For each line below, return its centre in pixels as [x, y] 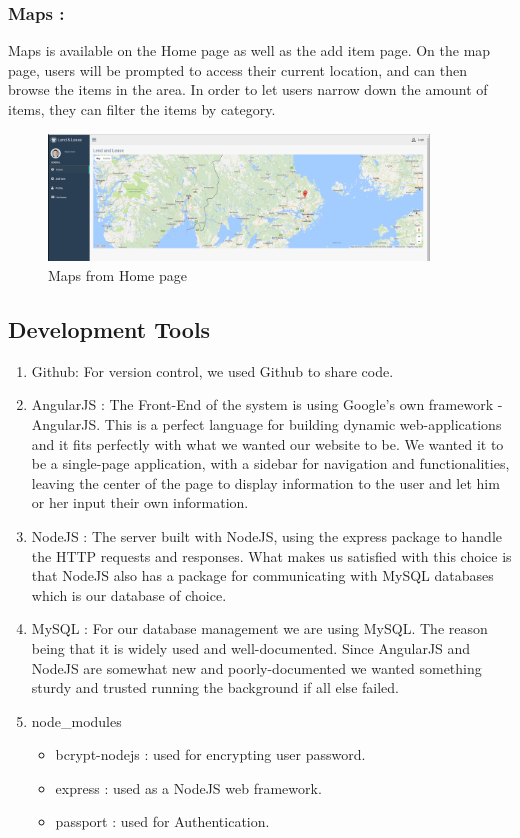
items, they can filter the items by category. [142, 109]
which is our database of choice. [129, 594]
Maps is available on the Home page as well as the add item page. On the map [249, 50]
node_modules [76, 720]
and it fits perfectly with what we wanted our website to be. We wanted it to [267, 443]
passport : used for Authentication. [162, 821]
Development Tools [109, 328]
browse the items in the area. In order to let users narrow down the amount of [248, 89]
